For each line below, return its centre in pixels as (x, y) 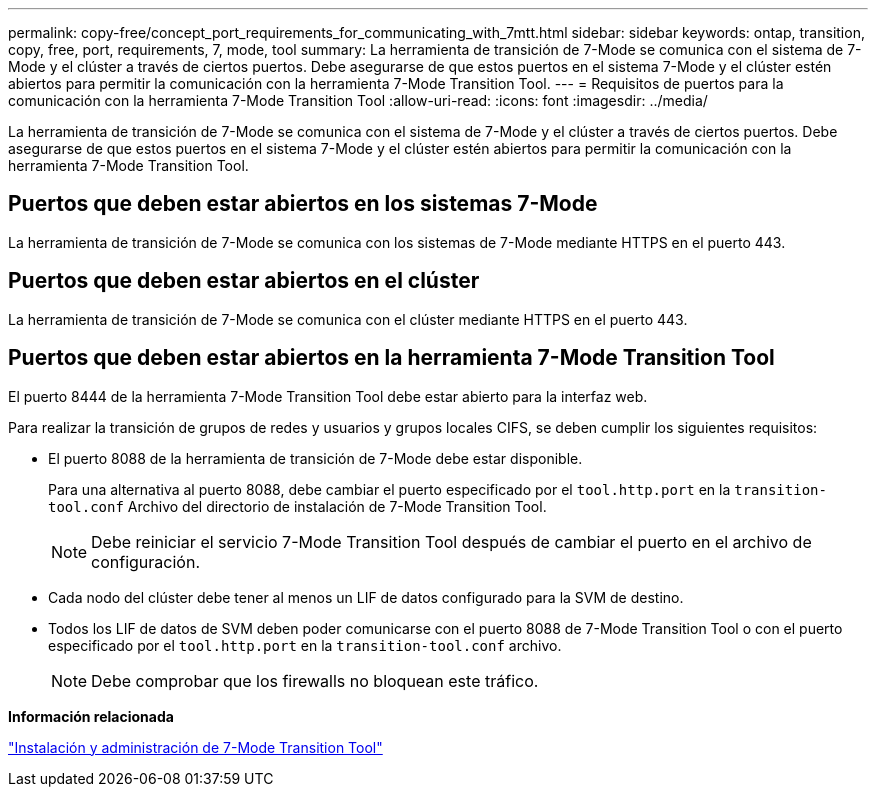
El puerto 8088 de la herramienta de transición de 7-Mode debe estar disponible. (315, 458)
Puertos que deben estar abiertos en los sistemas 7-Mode (303, 204)
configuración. (145, 561)
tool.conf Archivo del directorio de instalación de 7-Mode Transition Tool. (297, 506)
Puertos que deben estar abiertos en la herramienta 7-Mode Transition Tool (391, 358)
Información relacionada (91, 716)
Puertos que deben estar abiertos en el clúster (244, 281)
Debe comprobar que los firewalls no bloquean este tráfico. (315, 680)
